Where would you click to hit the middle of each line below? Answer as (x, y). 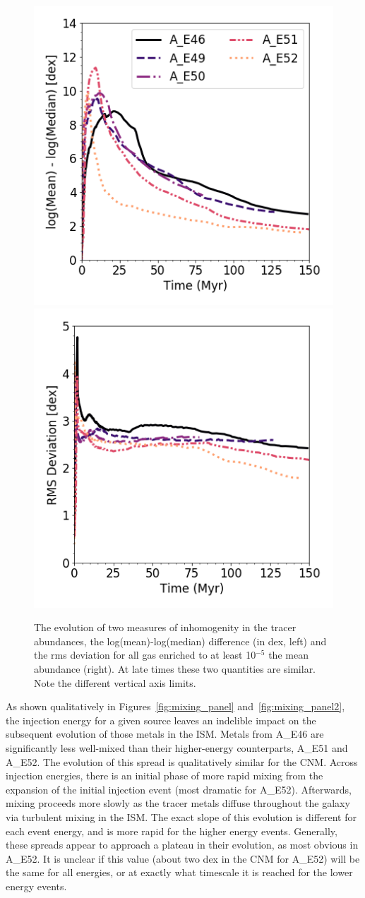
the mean (288, 655)
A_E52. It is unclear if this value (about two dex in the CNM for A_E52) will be (183, 858)
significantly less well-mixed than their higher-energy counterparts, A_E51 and (177, 747)
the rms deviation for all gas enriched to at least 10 (145, 655)
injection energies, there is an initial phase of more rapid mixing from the (164, 776)
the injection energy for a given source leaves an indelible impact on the (161, 720)
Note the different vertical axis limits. (115, 682)
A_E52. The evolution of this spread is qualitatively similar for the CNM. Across (182, 761)
